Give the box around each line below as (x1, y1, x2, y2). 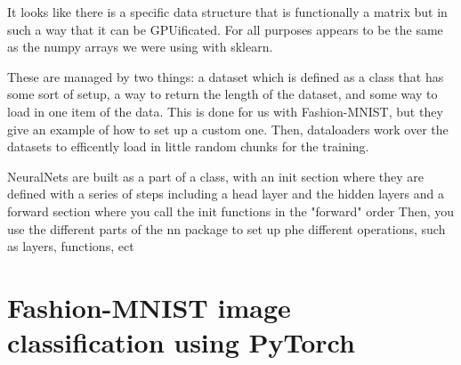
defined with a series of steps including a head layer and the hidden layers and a (7, 184, 444, 203)
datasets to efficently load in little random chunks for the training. (7, 137, 369, 156)
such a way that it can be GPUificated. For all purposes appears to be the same (7, 20, 443, 38)
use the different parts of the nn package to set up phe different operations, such (7, 219, 446, 238)
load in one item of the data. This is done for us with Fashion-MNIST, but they (7, 101, 443, 120)
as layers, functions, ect (7, 237, 134, 255)
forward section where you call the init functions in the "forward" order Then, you (7, 201, 455, 220)
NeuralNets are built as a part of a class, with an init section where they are (7, 166, 424, 185)
